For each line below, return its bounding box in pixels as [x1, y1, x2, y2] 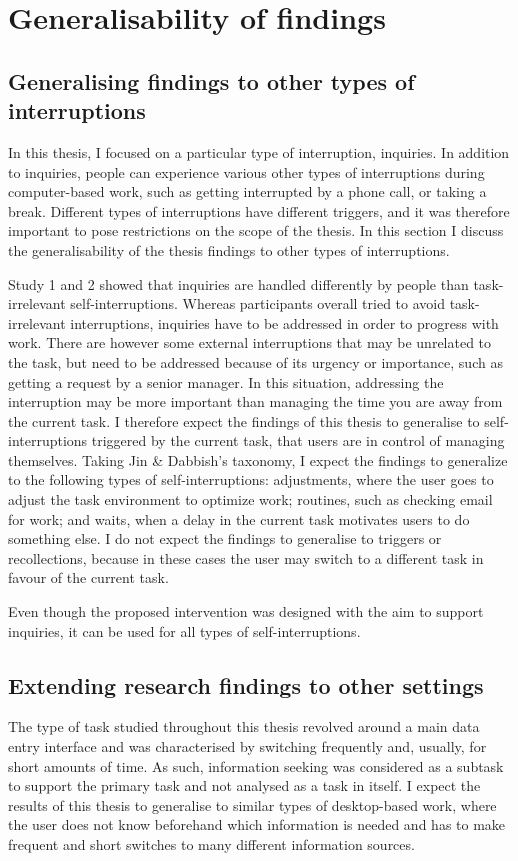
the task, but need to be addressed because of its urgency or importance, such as [8, 351, 503, 372]
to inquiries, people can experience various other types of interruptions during [8, 161, 485, 182]
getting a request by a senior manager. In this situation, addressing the [8, 371, 444, 392]
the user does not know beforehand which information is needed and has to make [8, 814, 506, 835]
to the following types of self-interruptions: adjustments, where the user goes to [8, 469, 494, 490]
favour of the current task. [8, 567, 169, 588]
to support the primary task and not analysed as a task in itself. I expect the [8, 775, 481, 796]
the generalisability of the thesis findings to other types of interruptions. [8, 239, 450, 260]
